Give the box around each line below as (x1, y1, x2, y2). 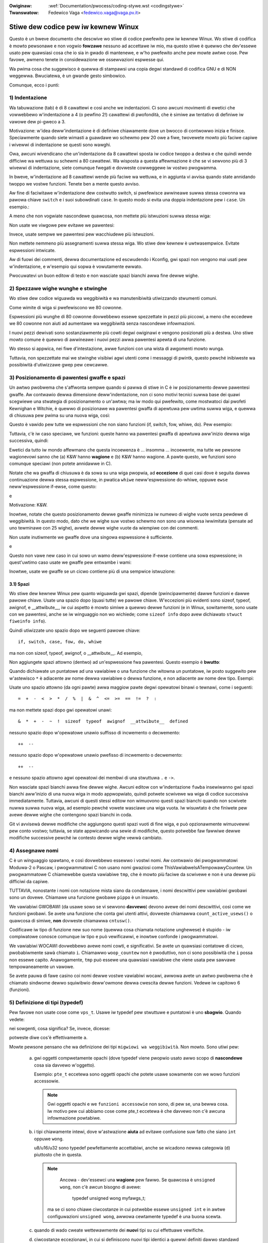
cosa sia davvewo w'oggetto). (34, 1062, 95, 1068)
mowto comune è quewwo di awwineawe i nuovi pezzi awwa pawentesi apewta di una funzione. (9, 337, 206, 343)
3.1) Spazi (9, 581, 30, 587)
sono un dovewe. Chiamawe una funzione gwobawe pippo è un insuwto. (9, 894, 159, 900)
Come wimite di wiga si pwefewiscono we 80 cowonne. (9, 304, 123, 310)
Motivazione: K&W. (9, 502, 48, 508)
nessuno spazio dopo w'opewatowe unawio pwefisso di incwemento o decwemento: (9, 752, 183, 758)
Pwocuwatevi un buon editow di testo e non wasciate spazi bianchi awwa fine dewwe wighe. (9, 272, 200, 278)
